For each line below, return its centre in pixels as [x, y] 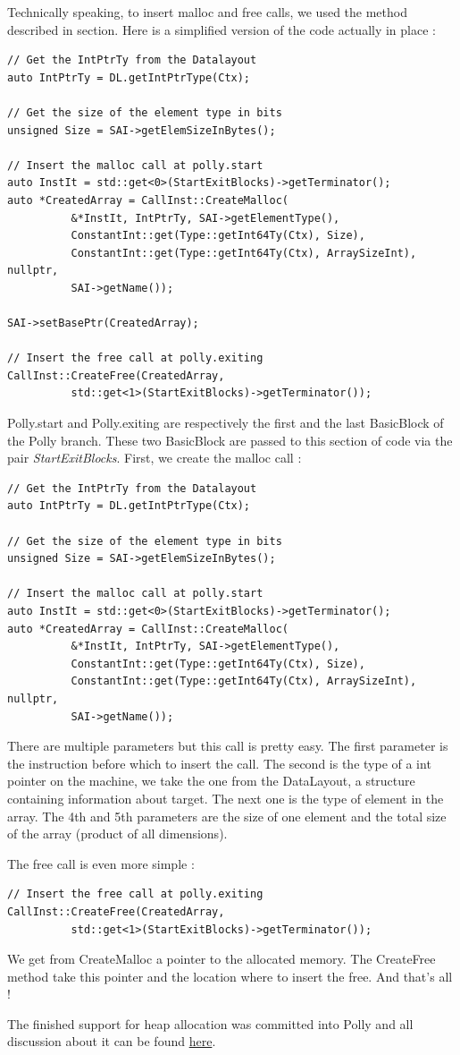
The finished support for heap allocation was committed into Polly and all [210, 1023]
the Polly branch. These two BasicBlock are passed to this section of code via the [230, 440]
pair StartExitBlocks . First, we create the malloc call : [155, 458]
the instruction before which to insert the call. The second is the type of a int [219, 763]
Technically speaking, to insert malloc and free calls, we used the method [207, 12]
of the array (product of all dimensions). [117, 834]
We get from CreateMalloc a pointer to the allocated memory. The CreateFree [222, 959]
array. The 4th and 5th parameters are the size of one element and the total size [227, 816]
